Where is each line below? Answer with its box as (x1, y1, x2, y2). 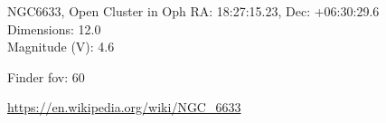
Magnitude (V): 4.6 (7, 37, 115, 56)
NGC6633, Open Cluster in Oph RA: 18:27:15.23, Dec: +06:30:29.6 (7, 2, 380, 20)
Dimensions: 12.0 (7, 19, 101, 38)
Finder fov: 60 (7, 67, 85, 86)
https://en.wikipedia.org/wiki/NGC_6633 (7, 98, 241, 117)
